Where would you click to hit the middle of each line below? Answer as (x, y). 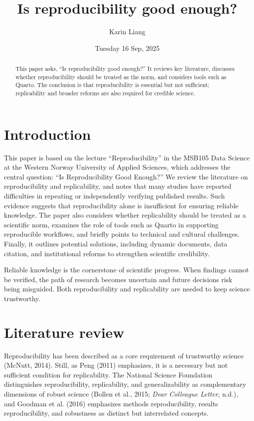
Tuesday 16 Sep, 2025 (127, 48)
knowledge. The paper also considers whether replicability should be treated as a (125, 215)
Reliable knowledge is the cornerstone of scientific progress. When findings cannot (127, 270)
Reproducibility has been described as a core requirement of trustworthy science (124, 355)
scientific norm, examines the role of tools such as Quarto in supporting (111, 224)
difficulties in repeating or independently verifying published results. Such (115, 196)
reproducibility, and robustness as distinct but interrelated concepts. (106, 413)
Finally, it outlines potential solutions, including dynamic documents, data (116, 244)
